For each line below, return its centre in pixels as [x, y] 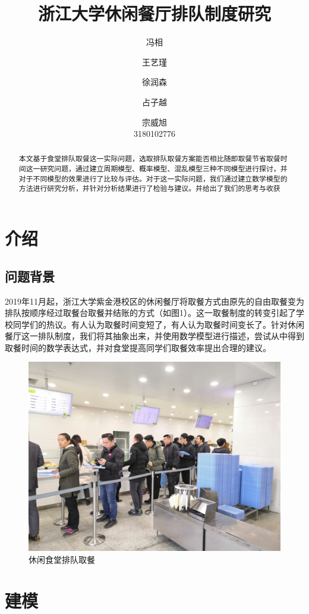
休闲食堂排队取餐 [62, 560]
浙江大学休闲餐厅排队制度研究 [154, 13]
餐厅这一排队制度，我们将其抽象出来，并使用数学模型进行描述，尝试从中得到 [154, 336]
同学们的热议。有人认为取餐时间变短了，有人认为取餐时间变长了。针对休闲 [158, 324]
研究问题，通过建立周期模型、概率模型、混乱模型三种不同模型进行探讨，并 [164, 169]
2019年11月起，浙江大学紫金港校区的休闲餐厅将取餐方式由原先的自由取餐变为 [154, 301]
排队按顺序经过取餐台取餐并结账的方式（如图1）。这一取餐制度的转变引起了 [150, 313]
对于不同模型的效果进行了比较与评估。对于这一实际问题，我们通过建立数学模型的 [153, 178]
